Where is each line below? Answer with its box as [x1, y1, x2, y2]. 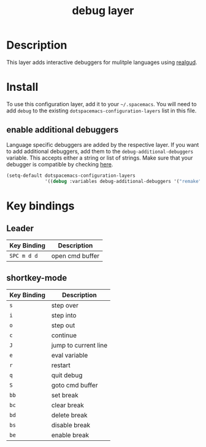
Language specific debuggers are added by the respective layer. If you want [6, 141, 199, 148]
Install [6, 80, 39, 94]
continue [51, 331, 77, 340]
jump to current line [51, 341, 108, 350]
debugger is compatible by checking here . [6, 160, 113, 168]
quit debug [51, 371, 83, 379]
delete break [51, 411, 88, 419]
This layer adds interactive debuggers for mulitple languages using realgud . [6, 58, 197, 66]
